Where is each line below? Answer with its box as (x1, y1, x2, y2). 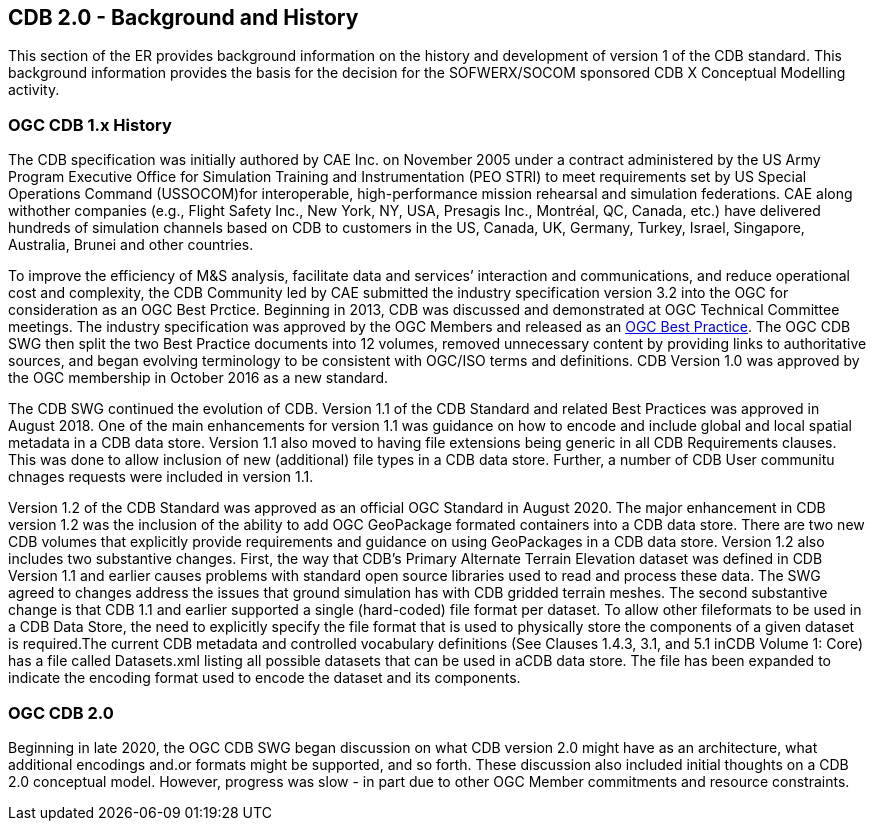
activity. (8, 81, 60, 99)
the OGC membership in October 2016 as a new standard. (8, 369, 389, 387)
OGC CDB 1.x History (8, 114, 172, 135)
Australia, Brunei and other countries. (8, 236, 254, 254)
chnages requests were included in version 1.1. (8, 468, 314, 486)
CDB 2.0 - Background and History (8, 5, 359, 30)
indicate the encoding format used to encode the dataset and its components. (8, 669, 521, 687)
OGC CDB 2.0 (8, 702, 114, 723)
